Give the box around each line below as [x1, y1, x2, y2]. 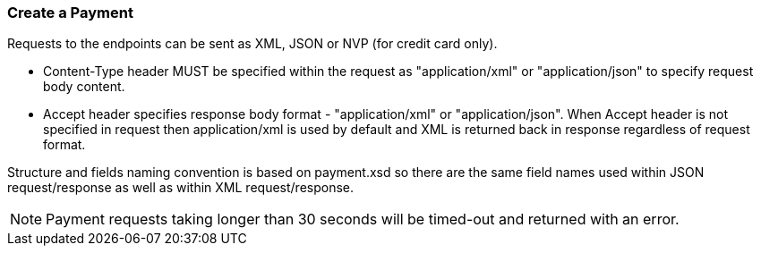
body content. [43, 79, 125, 95]
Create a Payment [7, 4, 133, 21]
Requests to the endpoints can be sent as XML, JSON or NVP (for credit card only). [7, 36, 498, 52]
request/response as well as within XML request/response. [7, 180, 355, 196]
